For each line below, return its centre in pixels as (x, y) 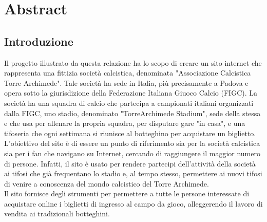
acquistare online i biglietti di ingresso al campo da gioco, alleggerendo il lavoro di (133, 203)
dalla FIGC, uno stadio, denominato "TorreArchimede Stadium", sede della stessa (132, 113)
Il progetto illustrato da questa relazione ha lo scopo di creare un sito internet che (133, 62)
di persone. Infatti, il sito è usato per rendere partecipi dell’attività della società (130, 163)
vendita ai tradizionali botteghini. (57, 214)
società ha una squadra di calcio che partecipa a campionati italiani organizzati (129, 103)
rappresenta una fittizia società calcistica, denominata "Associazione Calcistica (128, 73)
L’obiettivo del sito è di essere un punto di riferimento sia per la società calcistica (132, 143)
